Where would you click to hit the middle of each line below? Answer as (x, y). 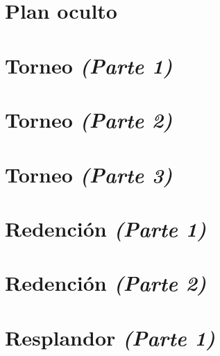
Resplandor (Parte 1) (110, 337)
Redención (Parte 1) (106, 228)
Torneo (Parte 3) (89, 174)
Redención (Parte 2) (106, 283)
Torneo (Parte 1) (89, 65)
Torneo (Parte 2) (89, 120)
